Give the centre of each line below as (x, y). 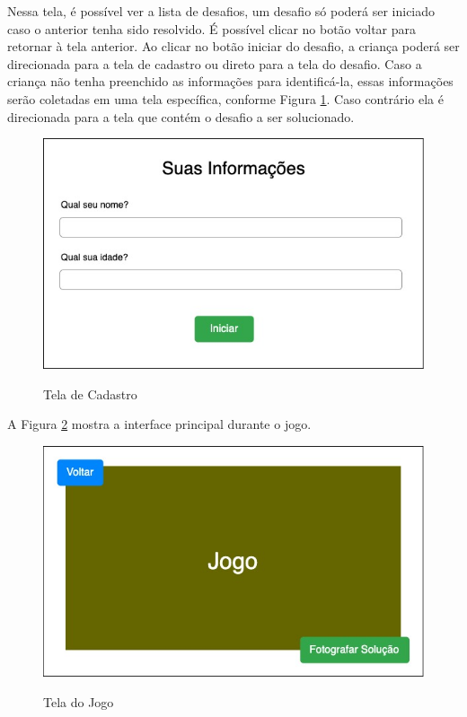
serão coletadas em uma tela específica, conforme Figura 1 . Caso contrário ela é (225, 98)
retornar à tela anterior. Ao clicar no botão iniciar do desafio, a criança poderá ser (233, 46)
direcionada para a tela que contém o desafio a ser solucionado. (181, 116)
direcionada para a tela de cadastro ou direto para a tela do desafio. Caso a (215, 63)
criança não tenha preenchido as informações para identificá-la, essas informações (230, 81)
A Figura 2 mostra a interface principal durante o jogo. (159, 424)
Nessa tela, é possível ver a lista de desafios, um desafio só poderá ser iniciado (221, 11)
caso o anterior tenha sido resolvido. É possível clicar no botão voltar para (212, 28)
